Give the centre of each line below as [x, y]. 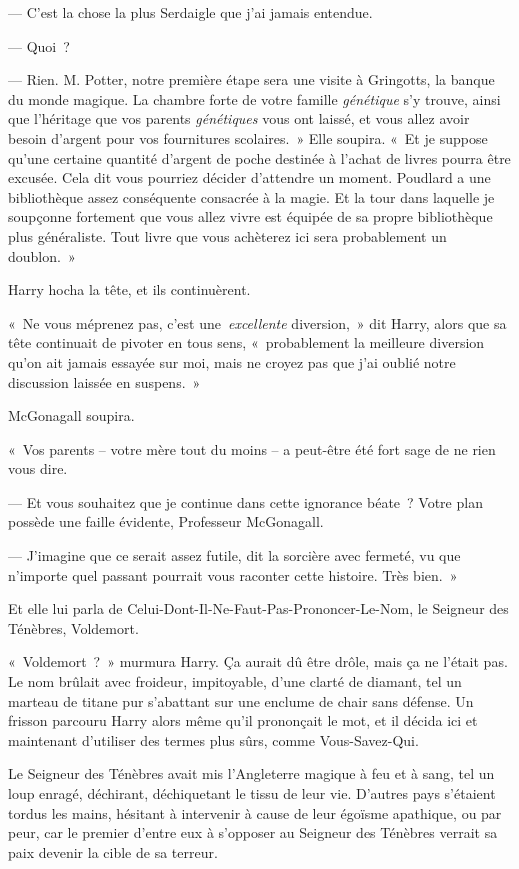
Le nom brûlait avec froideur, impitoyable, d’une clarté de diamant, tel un [235, 681]
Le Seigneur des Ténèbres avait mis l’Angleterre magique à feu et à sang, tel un [251, 773]
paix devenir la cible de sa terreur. [113, 851]
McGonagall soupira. [71, 415]
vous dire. [38, 468]
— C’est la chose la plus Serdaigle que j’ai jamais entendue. [190, 12]
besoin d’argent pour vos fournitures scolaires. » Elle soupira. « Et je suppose [248, 137]
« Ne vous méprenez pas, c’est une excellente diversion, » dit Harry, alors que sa [257, 322]
